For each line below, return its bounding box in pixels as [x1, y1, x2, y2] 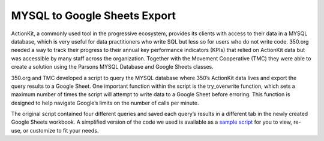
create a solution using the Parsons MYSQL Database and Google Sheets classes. [11, 63, 214, 70]
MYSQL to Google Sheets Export [11, 9, 176, 22]
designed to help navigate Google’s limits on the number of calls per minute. [11, 99, 199, 106]
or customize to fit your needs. [23, 127, 99, 134]
